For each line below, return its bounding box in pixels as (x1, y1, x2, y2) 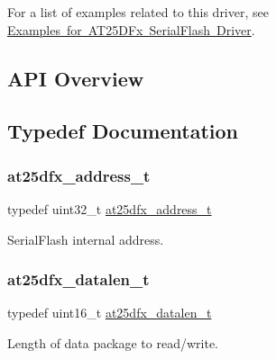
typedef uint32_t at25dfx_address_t (7, 199, 212, 218)
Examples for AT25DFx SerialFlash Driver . (7, 20, 255, 39)
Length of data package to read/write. (7, 333, 218, 352)
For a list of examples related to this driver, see (7, 3, 269, 21)
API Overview (7, 64, 144, 92)
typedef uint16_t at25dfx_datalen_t (7, 303, 212, 322)
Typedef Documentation (7, 117, 238, 145)
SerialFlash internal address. (7, 229, 164, 248)
